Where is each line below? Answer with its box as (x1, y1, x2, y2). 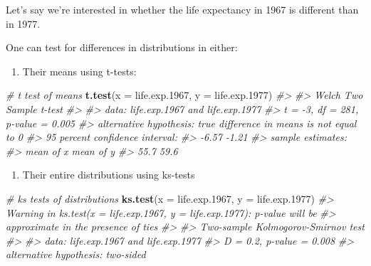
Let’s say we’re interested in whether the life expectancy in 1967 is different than (6, 2, 359, 16)
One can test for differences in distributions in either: (6, 40, 238, 55)
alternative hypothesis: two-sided (6, 247, 146, 262)
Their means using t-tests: (22, 63, 137, 78)
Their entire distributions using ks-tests (22, 167, 195, 182)
